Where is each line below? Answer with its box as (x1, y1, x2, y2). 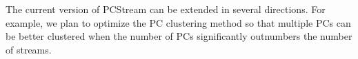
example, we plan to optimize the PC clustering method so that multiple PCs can (6, 15, 351, 29)
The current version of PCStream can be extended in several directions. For (6, 2, 326, 16)
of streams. (6, 42, 52, 56)
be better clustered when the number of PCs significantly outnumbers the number (6, 29, 352, 43)
